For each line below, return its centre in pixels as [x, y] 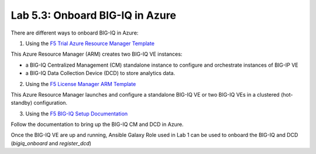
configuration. [50, 103]
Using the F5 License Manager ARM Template [81, 84]
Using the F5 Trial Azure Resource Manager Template [90, 43]
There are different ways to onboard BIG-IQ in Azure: [75, 33]
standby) [22, 103]
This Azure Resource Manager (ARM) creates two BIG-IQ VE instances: [97, 54]
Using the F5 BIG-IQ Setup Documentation [77, 114]
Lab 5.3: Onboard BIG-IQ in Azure [94, 15]
